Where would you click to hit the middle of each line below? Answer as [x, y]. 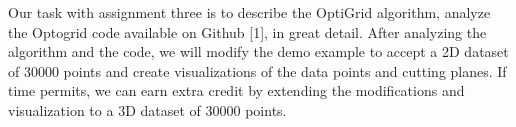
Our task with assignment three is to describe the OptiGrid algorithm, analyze [249, 12]
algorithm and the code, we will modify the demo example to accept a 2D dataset [258, 51]
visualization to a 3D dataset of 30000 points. [147, 109]
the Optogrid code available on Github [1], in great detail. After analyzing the [247, 31]
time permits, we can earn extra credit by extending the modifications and [236, 90]
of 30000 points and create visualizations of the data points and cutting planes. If [257, 70]
